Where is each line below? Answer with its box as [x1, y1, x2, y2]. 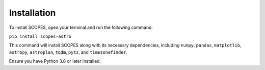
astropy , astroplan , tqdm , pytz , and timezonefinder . [9, 49, 128, 55]
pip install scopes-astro [9, 33, 72, 39]
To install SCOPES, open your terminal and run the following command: [9, 24, 153, 30]
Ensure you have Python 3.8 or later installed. [9, 58, 101, 64]
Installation [9, 7, 56, 18]
